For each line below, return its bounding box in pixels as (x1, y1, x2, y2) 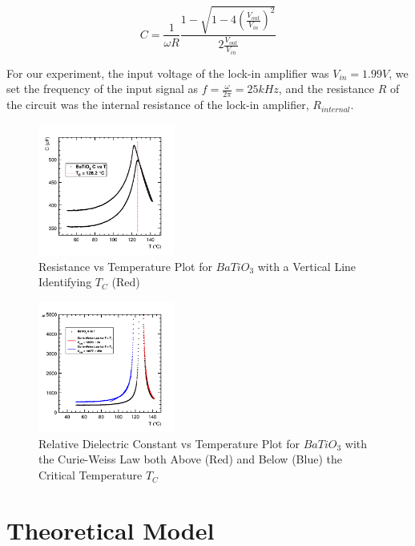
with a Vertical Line (257, 257, 357, 274)
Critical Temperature (38, 467, 143, 483)
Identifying (38, 273, 92, 290)
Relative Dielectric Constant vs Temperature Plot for (38, 435, 300, 451)
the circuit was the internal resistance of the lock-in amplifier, (6, 96, 309, 113)
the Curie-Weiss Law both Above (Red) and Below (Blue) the (38, 451, 342, 467)
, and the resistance (278, 80, 375, 97)
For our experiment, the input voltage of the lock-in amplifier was (6, 64, 329, 81)
